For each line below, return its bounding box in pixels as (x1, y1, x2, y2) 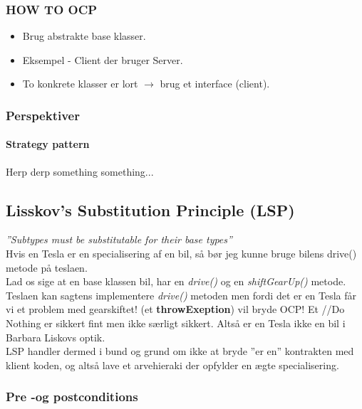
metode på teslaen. (6, 260, 88, 275)
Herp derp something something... (6, 164, 154, 179)
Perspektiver (6, 106, 80, 124)
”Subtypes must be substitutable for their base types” (6, 232, 232, 247)
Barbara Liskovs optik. (6, 329, 105, 344)
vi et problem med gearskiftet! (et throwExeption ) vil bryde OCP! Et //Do (6, 302, 345, 317)
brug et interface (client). (160, 76, 270, 91)
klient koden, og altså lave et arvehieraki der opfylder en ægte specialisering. (6, 357, 339, 372)
